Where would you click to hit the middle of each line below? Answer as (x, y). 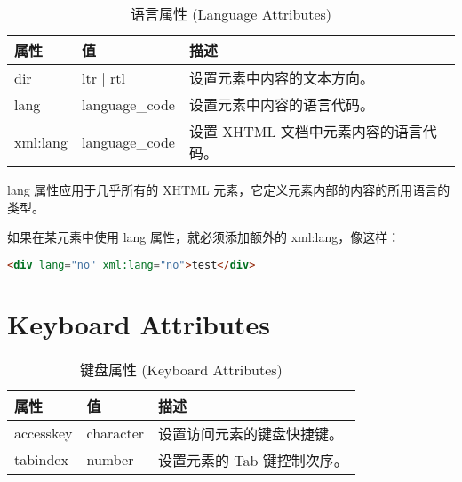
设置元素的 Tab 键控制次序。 (253, 460)
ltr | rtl (104, 77)
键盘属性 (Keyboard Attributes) (181, 369)
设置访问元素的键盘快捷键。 (251, 433)
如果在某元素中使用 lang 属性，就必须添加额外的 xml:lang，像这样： (204, 237)
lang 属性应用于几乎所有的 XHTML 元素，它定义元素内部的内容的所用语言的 (229, 189)
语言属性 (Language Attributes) (231, 14)
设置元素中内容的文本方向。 (281, 78)
